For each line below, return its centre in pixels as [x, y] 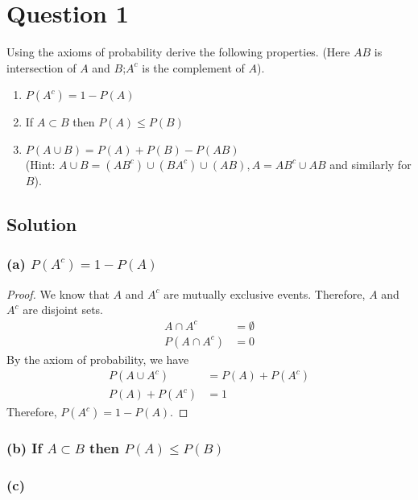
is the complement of [193, 67]
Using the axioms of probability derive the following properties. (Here [178, 52]
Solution [42, 223]
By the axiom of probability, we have [98, 359]
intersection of [41, 67]
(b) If [25, 448]
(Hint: [40, 164]
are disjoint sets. [63, 310]
